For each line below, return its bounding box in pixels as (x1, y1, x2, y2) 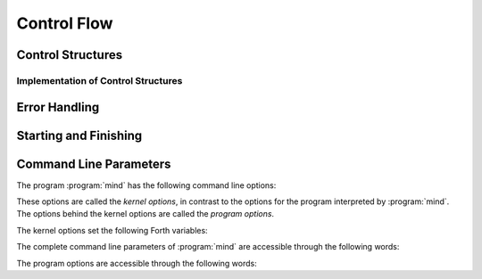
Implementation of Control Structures (16, 74, 183, 86)
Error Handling (16, 99, 100, 115)
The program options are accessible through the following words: (16, 258, 258, 268)
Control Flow (16, 13, 113, 33)
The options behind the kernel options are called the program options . (16, 209, 275, 219)
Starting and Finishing (16, 127, 143, 143)
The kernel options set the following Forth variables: (16, 225, 209, 235)
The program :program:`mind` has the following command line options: (16, 179, 277, 191)
